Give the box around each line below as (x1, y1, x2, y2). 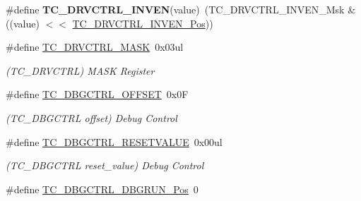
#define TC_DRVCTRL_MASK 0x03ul (6, 39, 184, 54)
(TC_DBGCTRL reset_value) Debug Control (6, 158, 204, 173)
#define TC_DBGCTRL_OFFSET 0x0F (6, 87, 189, 102)
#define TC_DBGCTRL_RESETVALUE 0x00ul (6, 134, 223, 149)
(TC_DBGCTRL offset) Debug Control (6, 110, 177, 125)
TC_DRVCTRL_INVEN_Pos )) (72, 16, 213, 30)
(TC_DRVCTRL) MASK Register (6, 63, 155, 78)
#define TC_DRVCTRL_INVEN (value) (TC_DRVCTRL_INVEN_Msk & (6, 2, 356, 16)
